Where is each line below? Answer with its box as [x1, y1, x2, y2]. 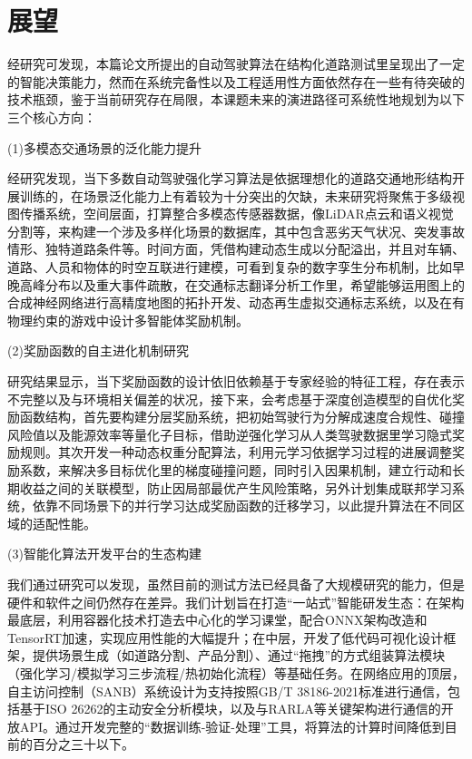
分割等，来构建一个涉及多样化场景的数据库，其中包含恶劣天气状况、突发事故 [7, 221, 465, 240]
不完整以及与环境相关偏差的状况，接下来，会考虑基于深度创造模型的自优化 [7, 389, 452, 408]
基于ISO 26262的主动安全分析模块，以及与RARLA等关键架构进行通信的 [19, 699, 441, 718]
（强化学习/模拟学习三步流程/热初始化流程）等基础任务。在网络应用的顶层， [7, 663, 465, 682]
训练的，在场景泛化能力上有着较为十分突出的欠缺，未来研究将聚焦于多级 [19, 186, 452, 205]
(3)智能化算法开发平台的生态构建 [7, 544, 202, 563]
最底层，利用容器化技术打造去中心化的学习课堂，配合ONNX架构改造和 [7, 610, 428, 629]
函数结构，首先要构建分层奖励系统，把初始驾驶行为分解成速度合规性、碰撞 [19, 407, 465, 426]
